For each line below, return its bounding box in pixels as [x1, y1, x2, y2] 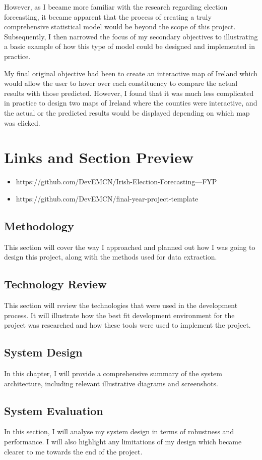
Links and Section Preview [4, 147, 193, 168]
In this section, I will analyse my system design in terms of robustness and [4, 426, 234, 437]
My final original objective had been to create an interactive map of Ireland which [4, 68, 258, 78]
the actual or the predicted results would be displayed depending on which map [4, 107, 250, 118]
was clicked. [4, 117, 40, 128]
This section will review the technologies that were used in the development [4, 300, 238, 311]
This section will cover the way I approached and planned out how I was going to [4, 241, 255, 252]
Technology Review [4, 276, 107, 292]
